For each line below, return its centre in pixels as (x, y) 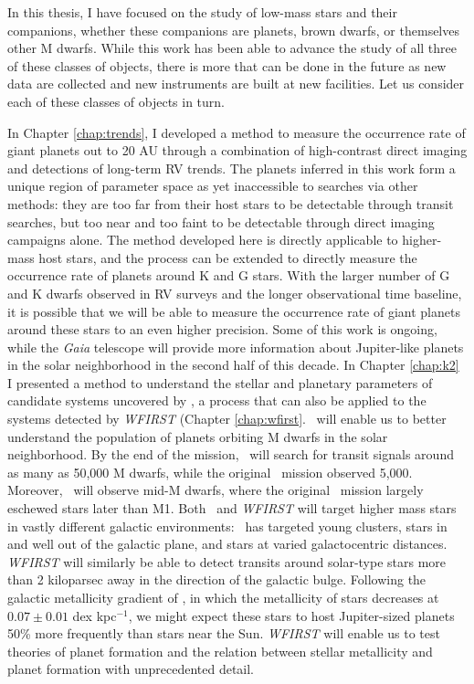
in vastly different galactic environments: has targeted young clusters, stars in (227, 526)
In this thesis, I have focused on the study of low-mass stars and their (202, 12)
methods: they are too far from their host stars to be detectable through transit (231, 203)
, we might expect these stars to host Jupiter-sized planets (291, 615)
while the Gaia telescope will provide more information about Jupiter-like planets (236, 347)
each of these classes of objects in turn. (116, 101)
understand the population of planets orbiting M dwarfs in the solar (198, 436)
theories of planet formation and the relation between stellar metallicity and (220, 651)
